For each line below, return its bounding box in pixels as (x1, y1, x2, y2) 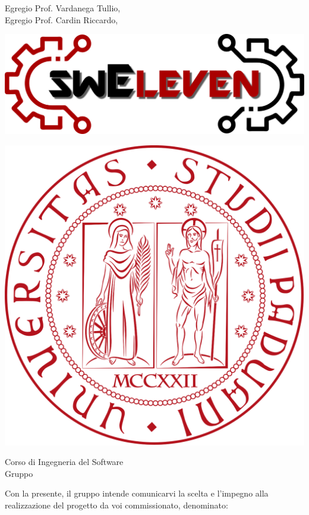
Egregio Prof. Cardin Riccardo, (5, 13, 118, 26)
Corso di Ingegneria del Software (5, 455, 124, 468)
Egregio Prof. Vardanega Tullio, (5, 2, 121, 14)
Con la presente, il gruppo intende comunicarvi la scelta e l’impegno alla (5, 487, 269, 500)
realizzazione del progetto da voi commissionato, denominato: (5, 498, 228, 511)
